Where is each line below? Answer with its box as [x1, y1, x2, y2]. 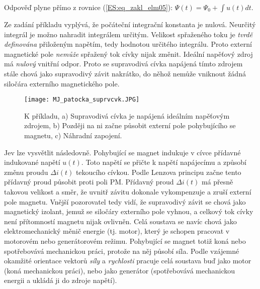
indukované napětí [4, 157, 60, 167]
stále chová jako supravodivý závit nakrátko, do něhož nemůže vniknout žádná [4, 68, 246, 78]
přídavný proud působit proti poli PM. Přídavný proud [4, 176, 174, 187]
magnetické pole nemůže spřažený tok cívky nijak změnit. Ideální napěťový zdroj [4, 48, 253, 59]
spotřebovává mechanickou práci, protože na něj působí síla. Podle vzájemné [4, 245, 239, 256]
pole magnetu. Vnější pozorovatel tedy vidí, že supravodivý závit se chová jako [4, 196, 246, 207]
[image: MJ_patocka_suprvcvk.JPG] [24, 96, 140, 104]
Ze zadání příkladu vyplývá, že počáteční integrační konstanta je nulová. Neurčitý [4, 19, 256, 29]
